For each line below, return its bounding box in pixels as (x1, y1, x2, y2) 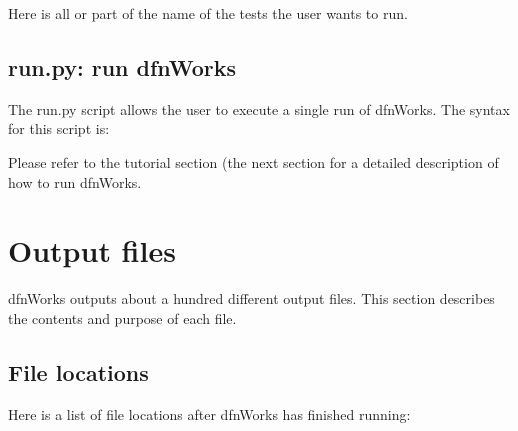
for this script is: (8, 118, 110, 139)
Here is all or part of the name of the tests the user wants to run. (8, 3, 408, 23)
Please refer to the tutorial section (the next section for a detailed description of (8, 151, 499, 172)
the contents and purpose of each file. (8, 307, 237, 328)
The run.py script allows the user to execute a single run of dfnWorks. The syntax (8, 98, 510, 119)
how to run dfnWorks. (8, 171, 142, 192)
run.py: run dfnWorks (8, 51, 237, 82)
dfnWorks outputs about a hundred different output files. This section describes (8, 288, 495, 309)
